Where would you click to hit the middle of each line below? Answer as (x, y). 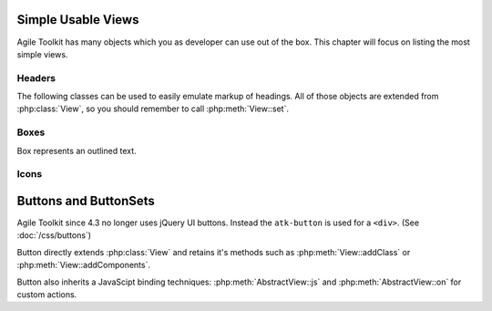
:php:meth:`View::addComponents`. (83, 265)
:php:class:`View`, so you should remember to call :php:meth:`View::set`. (153, 109)
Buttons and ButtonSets (86, 201)
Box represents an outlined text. (77, 150)
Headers (36, 78)
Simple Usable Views (78, 20)
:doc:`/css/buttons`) (54, 235)
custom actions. (47, 295)
